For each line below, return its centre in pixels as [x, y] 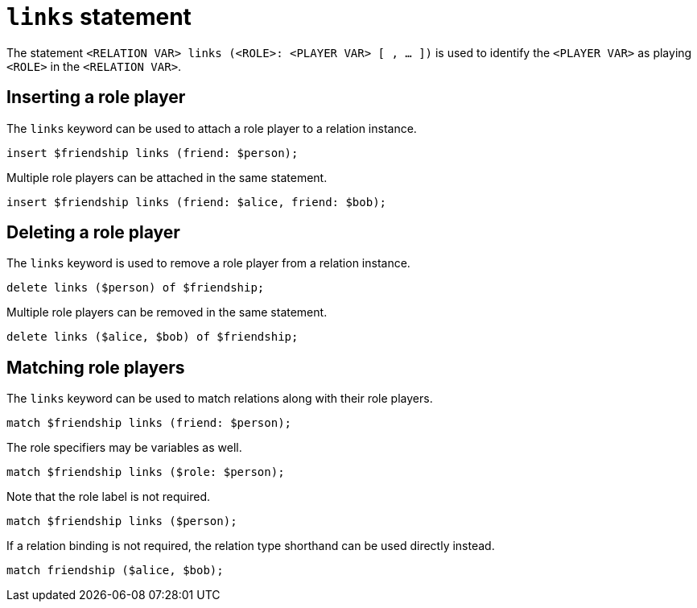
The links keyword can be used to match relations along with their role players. [220, 399]
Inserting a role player [96, 97]
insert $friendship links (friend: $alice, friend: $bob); [197, 202]
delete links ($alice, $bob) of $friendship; [153, 337]
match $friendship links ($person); [122, 521]
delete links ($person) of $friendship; [136, 288]
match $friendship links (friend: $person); [149, 423]
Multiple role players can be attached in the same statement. [167, 177]
